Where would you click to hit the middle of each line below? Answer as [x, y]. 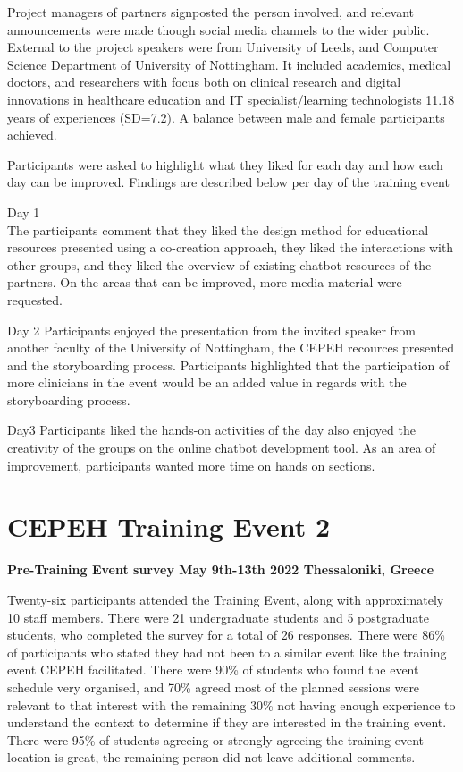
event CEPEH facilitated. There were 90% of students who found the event [213, 670]
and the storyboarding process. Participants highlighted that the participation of [228, 365]
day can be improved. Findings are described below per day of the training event [228, 182]
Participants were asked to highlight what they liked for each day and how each [225, 164]
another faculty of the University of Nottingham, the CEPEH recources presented [231, 348]
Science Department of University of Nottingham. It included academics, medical [229, 64]
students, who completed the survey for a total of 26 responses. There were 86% [226, 635]
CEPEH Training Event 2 [169, 526]
